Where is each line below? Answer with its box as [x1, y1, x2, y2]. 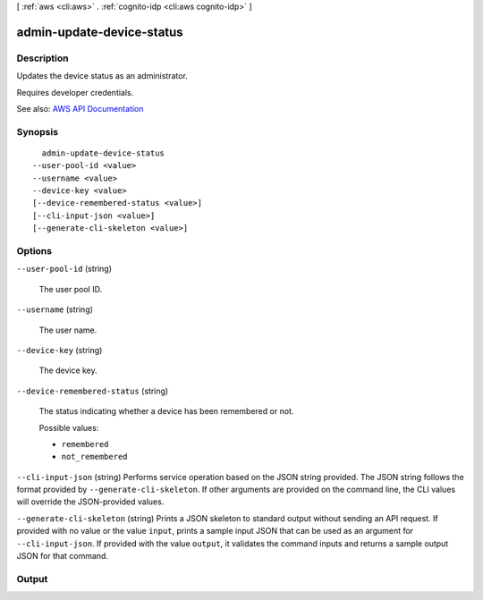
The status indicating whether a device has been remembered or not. [38, 406, 294, 417]
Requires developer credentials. [16, 87, 134, 97]
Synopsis [16, 125, 58, 138]
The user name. [38, 325, 97, 335]
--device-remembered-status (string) [16, 385, 169, 396]
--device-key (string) [16, 344, 103, 355]
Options [16, 245, 53, 257]
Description [16, 52, 69, 64]
